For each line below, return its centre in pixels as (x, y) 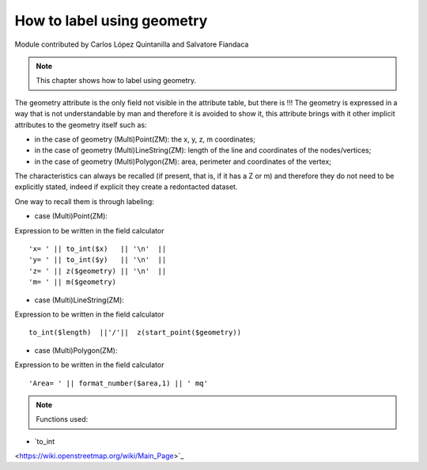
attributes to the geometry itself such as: (81, 125)
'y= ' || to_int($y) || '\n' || (98, 260)
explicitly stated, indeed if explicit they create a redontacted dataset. (126, 187)
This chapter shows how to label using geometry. (116, 81)
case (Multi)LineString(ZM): (79, 300)
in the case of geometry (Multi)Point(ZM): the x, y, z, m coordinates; (145, 139)
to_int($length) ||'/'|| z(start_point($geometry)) (135, 333)
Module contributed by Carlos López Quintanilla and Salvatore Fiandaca (132, 44)
